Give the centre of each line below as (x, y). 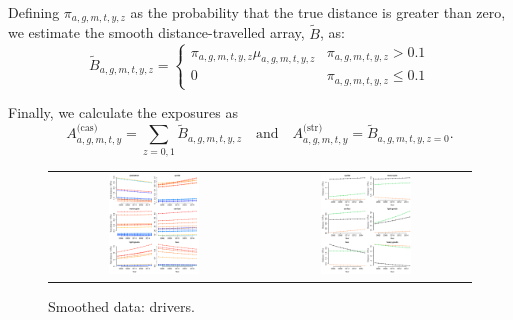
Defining (34, 12)
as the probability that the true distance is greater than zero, (318, 12)
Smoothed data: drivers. (121, 305)
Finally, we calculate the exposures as (123, 112)
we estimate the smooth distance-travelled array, (156, 32)
